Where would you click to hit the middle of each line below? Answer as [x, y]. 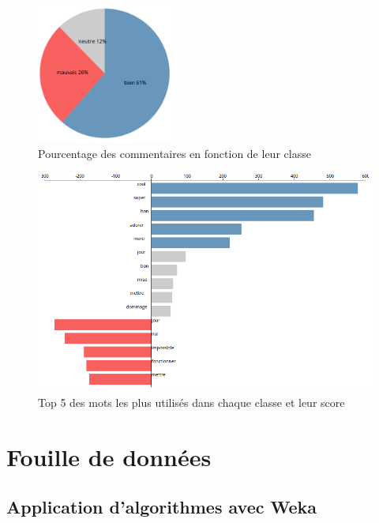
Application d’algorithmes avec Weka [161, 507]
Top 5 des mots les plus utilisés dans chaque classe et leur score [191, 402]
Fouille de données [109, 456]
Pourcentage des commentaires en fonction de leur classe [174, 153]
